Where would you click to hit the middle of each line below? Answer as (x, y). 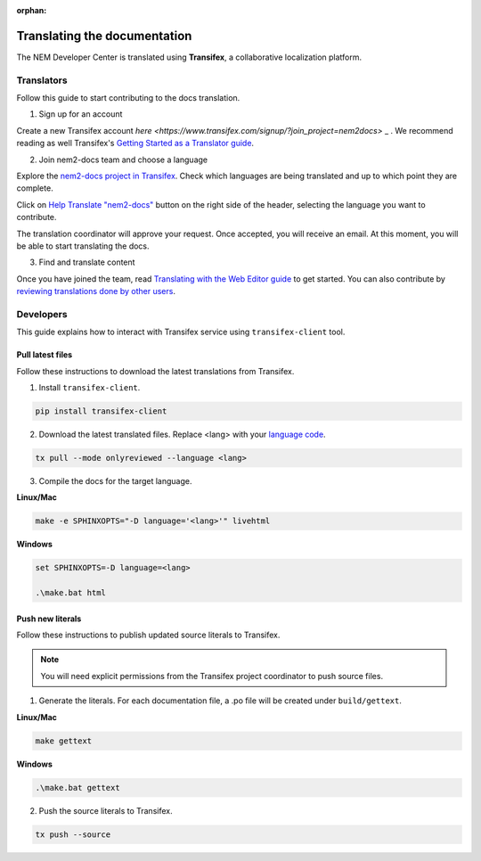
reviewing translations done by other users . (96, 291)
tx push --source (73, 834)
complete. (35, 188)
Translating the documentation (104, 36)
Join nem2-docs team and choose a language (123, 160)
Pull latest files (45, 355)
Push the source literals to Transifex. (106, 810)
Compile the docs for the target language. (115, 480)
